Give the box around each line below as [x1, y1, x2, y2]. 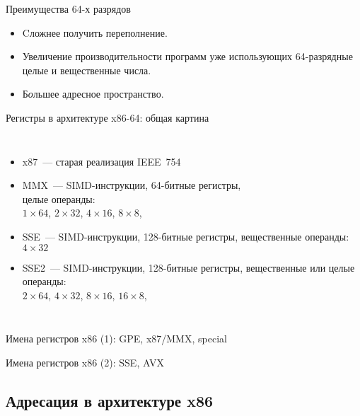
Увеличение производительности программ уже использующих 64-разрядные [22, 49, 353, 64]
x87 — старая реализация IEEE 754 [22, 154, 181, 168]
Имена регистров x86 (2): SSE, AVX [6, 354, 164, 369]
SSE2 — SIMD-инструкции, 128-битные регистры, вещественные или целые [22, 260, 355, 275]
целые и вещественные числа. [22, 62, 151, 77]
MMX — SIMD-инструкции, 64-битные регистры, [22, 178, 241, 192]
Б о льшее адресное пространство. [22, 86, 164, 101]
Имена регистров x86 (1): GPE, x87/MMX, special [6, 331, 227, 346]
